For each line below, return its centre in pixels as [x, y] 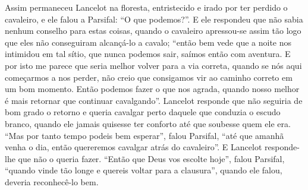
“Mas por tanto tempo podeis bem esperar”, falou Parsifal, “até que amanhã [144, 135]
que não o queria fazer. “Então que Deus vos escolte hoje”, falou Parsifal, [151, 158]
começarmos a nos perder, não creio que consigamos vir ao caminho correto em [149, 77]
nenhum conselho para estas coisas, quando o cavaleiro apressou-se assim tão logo [153, 31]
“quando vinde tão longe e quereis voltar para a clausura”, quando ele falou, [144, 170]
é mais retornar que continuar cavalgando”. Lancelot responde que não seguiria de [154, 100]
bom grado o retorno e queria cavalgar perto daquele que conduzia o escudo [143, 112]
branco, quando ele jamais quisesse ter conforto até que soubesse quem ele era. [148, 123]
